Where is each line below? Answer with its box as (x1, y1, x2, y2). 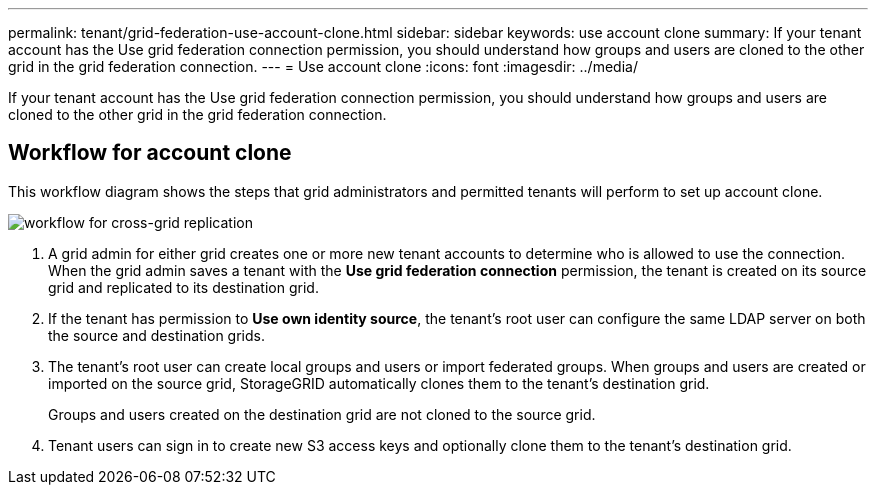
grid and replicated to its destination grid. (48, 278, 319, 296)
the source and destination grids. (48, 326, 265, 344)
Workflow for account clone (8, 140, 292, 166)
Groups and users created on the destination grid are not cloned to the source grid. (48, 405, 596, 423)
